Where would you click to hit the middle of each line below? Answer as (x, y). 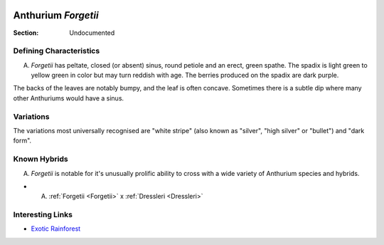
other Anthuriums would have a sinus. (69, 98)
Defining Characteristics (57, 51)
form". (22, 141)
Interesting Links (43, 215)
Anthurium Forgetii (56, 15)
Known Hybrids (41, 159)
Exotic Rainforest (56, 229)
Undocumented (92, 33)
